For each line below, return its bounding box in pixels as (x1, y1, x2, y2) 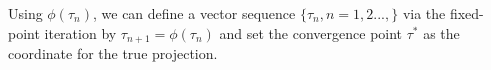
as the (423, 22, 460, 43)
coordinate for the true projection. (8, 43, 218, 64)
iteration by (44, 22, 117, 43)
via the (402, 3, 446, 23)
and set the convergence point (219, 22, 403, 43)
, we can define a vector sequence (92, 3, 296, 23)
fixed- (449, 3, 484, 23)
